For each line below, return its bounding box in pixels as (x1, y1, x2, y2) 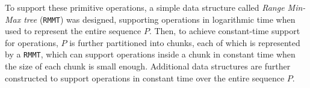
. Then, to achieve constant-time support (149, 25, 300, 37)
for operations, (5, 36, 58, 48)
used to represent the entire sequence (5, 25, 141, 37)
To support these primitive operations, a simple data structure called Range (5, 1, 285, 13)
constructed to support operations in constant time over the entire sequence (5, 71, 285, 84)
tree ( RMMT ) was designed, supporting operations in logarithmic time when (23, 13, 296, 25)
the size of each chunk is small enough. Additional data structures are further (5, 60, 291, 72)
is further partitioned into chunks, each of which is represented (69, 36, 300, 48)
